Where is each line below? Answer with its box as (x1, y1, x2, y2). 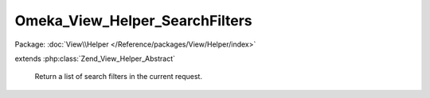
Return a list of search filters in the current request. (34, 72, 203, 81)
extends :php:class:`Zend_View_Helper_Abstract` (14, 54, 175, 63)
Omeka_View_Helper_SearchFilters (14, 12, 252, 29)
